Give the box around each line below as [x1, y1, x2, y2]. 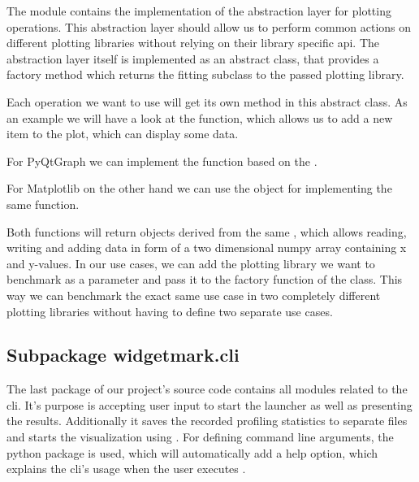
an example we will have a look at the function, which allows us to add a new [6, 109, 393, 126]
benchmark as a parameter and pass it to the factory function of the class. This [6, 271, 403, 288]
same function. [6, 195, 80, 212]
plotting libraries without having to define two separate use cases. [6, 302, 333, 319]
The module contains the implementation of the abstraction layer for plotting [6, 2, 391, 19]
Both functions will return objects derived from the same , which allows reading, [6, 223, 407, 240]
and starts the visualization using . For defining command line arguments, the [6, 428, 394, 445]
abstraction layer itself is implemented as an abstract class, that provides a [6, 50, 379, 67]
